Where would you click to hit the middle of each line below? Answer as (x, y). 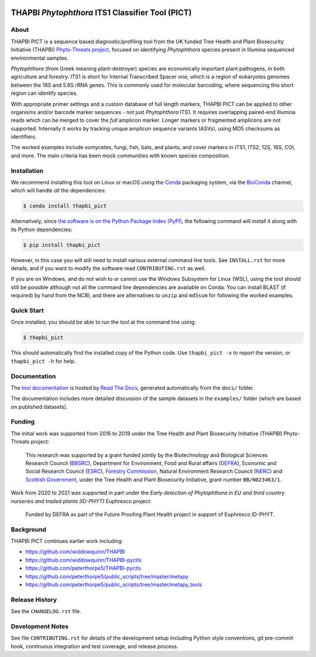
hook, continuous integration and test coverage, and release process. (95, 646)
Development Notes (40, 626)
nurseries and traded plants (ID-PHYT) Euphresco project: (81, 501)
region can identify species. (44, 93)
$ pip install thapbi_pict (62, 245)
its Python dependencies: (42, 229)
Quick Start (27, 311)
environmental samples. (39, 58)
